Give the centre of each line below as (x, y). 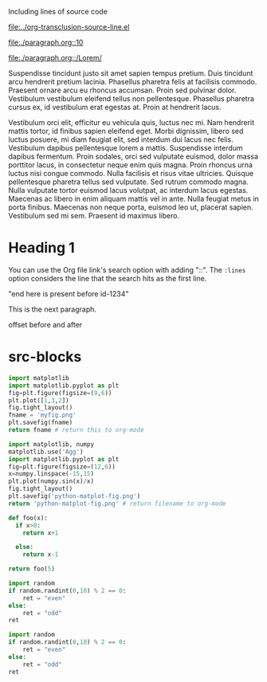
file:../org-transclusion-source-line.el (69, 27)
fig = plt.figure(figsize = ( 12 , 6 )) (62, 466)
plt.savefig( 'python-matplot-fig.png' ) (75, 496)
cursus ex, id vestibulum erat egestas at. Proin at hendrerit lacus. (115, 107)
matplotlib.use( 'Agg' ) (46, 452)
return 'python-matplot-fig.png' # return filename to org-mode (117, 504)
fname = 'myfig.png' (43, 415)
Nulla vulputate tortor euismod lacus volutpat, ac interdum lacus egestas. (128, 190)
